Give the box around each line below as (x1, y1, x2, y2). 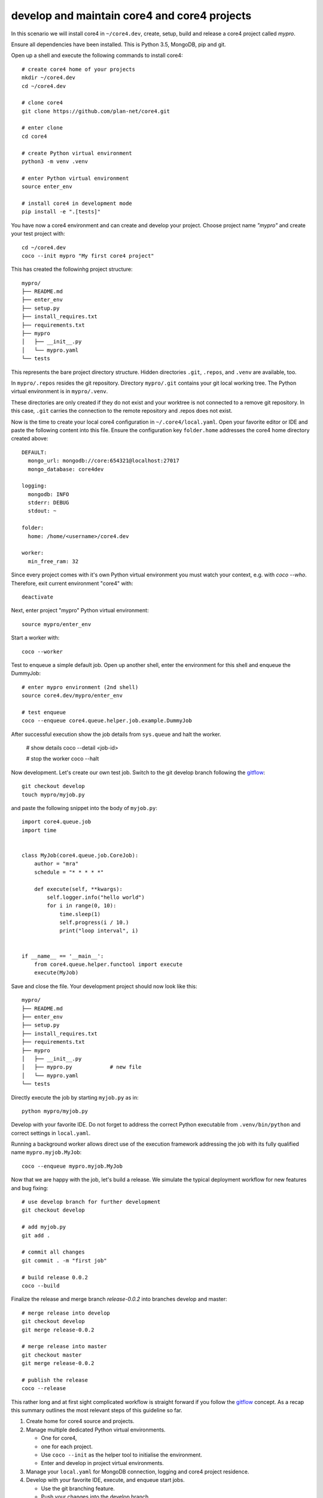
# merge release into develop (22, 1309, 111, 1316)
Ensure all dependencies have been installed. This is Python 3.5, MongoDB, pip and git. (11, 41, 227, 48)
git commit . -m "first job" (22, 1257, 107, 1264)
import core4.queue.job (22, 819, 92, 825)
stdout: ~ (28, 508, 57, 515)
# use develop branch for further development (22, 1198, 161, 1206)
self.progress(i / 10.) (59, 919, 129, 926)
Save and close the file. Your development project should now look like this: (11, 983, 197, 990)
